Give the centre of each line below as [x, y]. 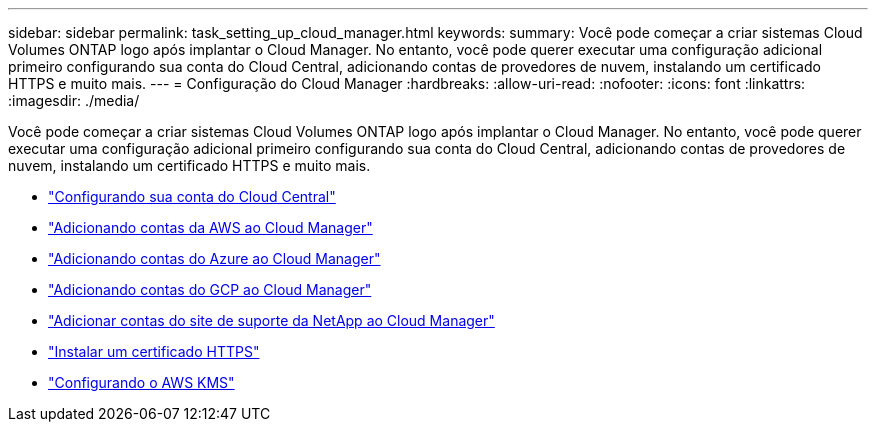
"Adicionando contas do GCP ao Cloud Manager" [210, 289]
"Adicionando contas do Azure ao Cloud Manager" [214, 258]
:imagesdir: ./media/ [74, 100]
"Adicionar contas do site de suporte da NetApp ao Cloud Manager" [271, 320]
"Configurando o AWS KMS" [141, 382]
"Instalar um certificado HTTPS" [154, 351]
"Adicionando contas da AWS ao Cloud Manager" [210, 227]
